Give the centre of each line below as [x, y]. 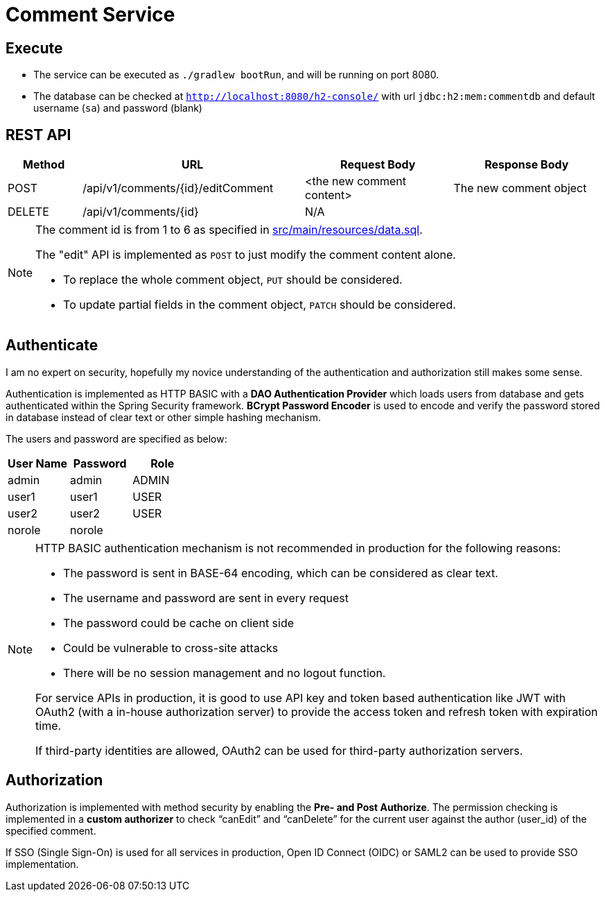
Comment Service [90, 15]
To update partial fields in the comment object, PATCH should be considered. [260, 305]
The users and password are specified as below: [116, 438]
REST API [38, 135]
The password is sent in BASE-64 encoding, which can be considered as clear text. [281, 573]
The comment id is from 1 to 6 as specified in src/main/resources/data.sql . [229, 230]
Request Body [378, 165]
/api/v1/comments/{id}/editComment [178, 188]
